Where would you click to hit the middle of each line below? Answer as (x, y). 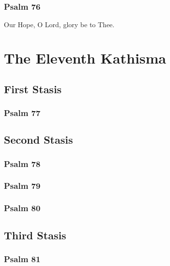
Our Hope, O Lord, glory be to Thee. (59, 25)
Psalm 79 (22, 186)
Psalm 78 (22, 163)
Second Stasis (39, 140)
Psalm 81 (22, 258)
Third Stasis (35, 235)
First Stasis (33, 89)
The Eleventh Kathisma (85, 58)
